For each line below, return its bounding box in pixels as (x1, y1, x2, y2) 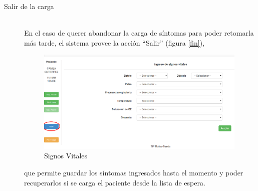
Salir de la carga (4, 1, 54, 11)
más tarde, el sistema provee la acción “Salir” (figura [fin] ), (24, 37, 205, 48)
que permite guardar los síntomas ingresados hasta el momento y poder (24, 167, 243, 178)
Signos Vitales (44, 150, 88, 161)
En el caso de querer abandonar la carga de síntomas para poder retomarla (24, 28, 254, 38)
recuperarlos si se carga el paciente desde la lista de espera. (24, 177, 205, 187)
